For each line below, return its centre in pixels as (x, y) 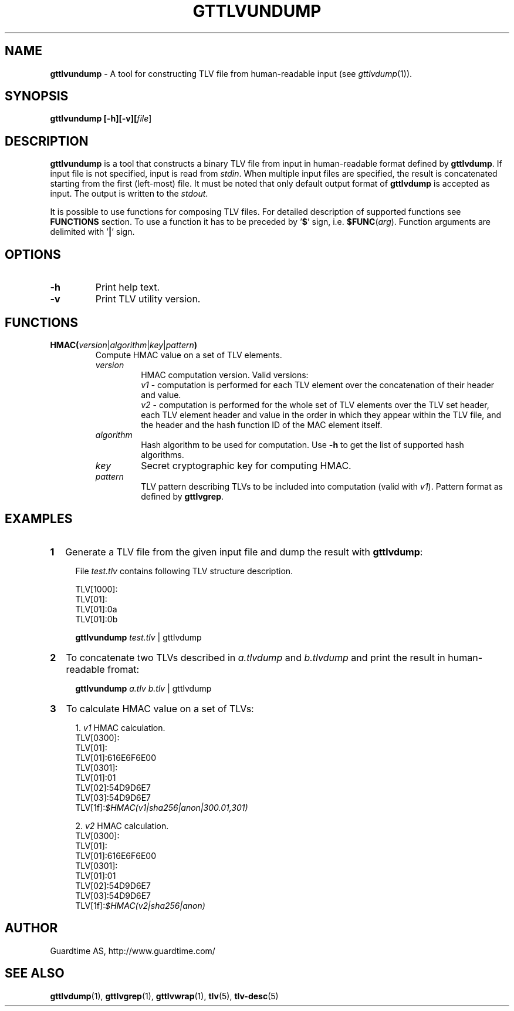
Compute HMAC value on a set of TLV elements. (189, 355)
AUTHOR (31, 928)
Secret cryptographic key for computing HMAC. (246, 465)
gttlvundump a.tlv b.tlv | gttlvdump (143, 688)
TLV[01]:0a (96, 609)
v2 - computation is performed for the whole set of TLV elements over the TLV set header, (315, 405)
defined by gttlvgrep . (182, 496)
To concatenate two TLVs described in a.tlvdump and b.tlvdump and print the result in (256, 657)
